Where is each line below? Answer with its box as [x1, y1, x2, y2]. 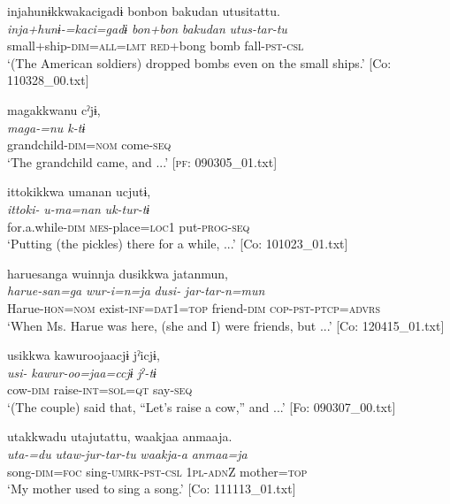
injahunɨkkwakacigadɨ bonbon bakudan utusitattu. [7, 2, 280, 19]
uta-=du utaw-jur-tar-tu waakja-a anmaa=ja [7, 445, 248, 463]
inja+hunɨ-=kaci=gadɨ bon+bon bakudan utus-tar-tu [7, 19, 287, 37]
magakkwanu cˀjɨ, [7, 100, 101, 118]
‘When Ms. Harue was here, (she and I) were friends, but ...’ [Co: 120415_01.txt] [7, 316, 445, 334]
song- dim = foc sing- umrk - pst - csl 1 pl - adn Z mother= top [7, 462, 308, 480]
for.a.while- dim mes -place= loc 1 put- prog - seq [7, 217, 250, 235]
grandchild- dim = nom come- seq [7, 135, 172, 154]
